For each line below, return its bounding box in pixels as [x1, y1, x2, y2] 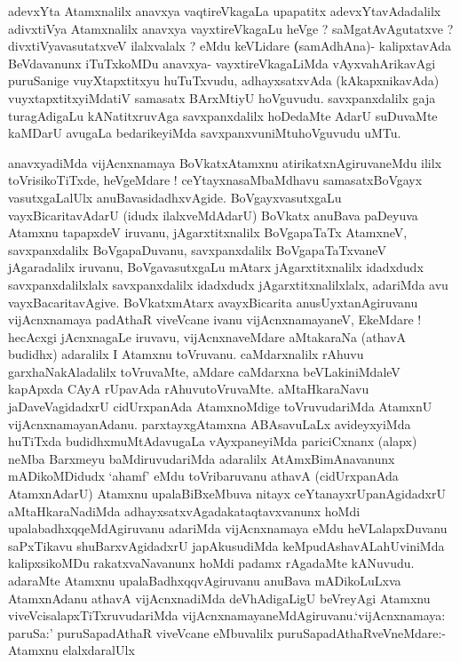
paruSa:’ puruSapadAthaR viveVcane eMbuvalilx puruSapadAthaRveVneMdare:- [8, 623, 447, 642]
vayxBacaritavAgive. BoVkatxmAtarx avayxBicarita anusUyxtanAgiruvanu [8, 292, 418, 311]
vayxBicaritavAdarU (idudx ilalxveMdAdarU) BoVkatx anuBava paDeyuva [8, 205, 418, 224]
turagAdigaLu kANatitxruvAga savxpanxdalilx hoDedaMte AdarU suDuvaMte [8, 106, 438, 124]
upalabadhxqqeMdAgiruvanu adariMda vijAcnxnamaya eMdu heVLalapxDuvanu [8, 519, 448, 538]
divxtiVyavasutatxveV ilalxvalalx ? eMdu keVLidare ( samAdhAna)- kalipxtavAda [8, 36, 452, 55]
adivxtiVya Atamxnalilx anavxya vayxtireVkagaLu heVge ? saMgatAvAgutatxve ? [8, 19, 454, 37]
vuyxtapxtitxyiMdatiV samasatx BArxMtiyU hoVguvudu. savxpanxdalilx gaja [8, 88, 436, 107]
